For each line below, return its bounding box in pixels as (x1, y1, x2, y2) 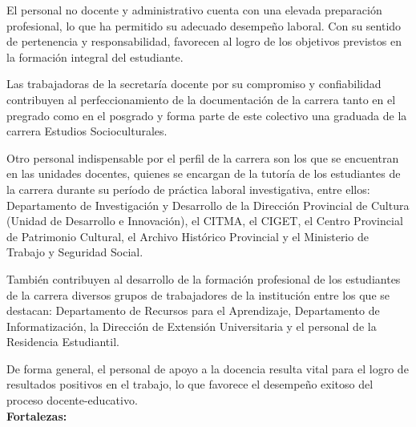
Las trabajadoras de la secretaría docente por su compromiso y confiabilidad (6, 75, 382, 92)
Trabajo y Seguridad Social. (6, 244, 143, 260)
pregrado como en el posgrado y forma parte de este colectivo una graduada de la (6, 107, 407, 123)
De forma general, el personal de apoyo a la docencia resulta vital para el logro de (6, 360, 409, 377)
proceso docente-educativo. (6, 392, 138, 409)
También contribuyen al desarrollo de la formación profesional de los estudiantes (6, 270, 401, 287)
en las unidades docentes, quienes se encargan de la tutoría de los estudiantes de (6, 165, 401, 182)
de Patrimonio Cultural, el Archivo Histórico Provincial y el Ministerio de (6, 228, 369, 244)
